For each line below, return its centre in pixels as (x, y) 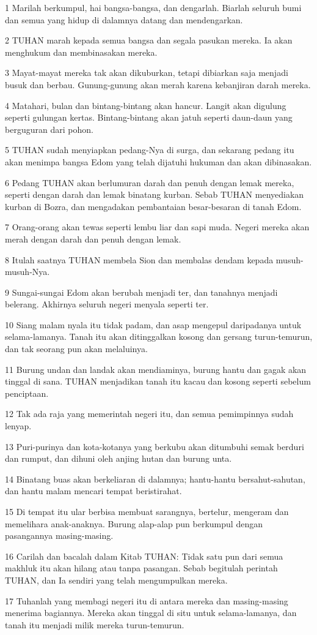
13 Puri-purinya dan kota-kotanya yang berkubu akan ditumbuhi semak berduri (155, 446)
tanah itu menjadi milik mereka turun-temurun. (95, 624)
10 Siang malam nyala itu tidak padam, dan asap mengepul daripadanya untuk (153, 324)
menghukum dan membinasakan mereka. (81, 52)
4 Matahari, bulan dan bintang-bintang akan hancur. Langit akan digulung (146, 105)
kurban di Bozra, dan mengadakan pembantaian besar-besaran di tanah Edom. (153, 206)
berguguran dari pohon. (49, 129)
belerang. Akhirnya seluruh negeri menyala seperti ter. (107, 304)
